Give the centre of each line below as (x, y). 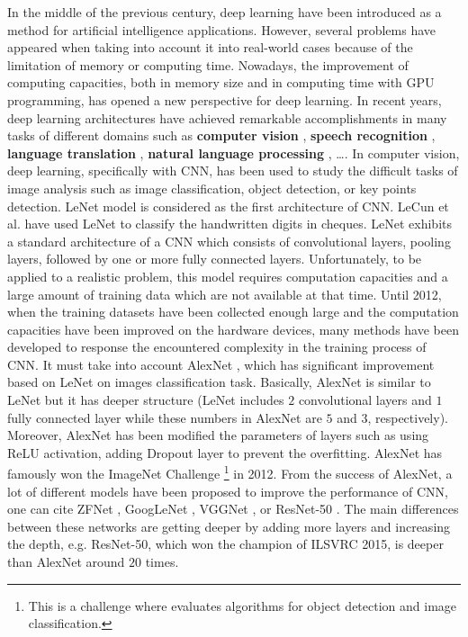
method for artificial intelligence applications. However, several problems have (222, 29)
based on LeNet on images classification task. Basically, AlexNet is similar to (219, 382)
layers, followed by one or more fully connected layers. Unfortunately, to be (215, 259)
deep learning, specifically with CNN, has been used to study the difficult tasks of (233, 170)
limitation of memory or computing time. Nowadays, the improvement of (208, 64)
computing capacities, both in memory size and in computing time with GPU (221, 82)
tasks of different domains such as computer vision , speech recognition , (221, 135)
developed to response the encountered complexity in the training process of (217, 347)
